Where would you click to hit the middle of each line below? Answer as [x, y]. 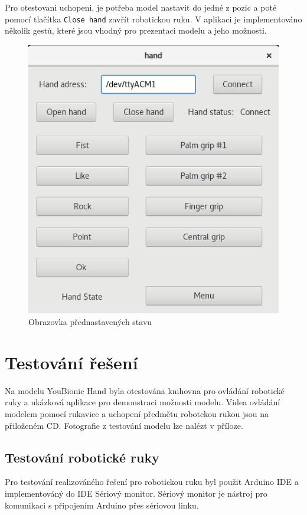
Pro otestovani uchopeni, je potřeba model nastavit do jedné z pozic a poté [141, 7]
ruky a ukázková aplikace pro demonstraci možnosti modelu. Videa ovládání [143, 402]
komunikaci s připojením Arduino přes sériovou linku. [102, 505]
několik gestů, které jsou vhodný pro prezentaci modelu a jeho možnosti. [136, 30]
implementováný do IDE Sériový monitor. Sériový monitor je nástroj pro [136, 493]
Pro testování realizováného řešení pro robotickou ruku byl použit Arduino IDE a [152, 482]
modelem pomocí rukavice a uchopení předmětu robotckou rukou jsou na [137, 413]
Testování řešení [71, 362]
